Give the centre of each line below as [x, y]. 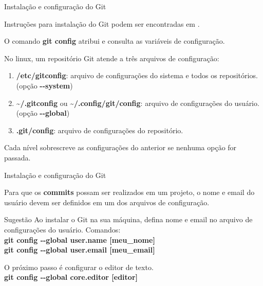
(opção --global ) [43, 113]
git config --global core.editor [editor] [71, 277]
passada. [17, 157]
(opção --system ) [44, 85]
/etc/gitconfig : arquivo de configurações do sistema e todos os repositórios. [137, 75]
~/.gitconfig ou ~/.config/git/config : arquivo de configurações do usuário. [138, 103]
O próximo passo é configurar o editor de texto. [79, 267]
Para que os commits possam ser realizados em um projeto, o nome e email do [129, 192]
